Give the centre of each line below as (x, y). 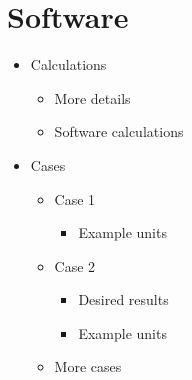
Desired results (123, 299)
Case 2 (75, 265)
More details (92, 97)
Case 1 (75, 198)
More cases (88, 366)
